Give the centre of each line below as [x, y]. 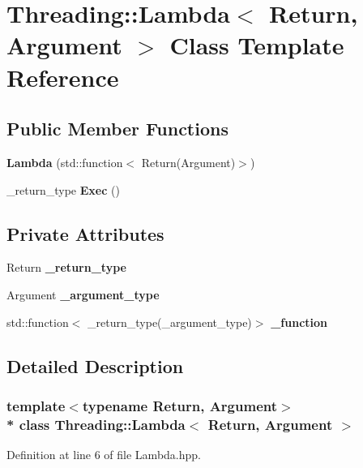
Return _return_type [66, 267]
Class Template [257, 45]
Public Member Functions [117, 129]
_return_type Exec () [63, 189]
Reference [63, 77]
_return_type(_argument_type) [170, 322]
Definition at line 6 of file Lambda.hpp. [104, 455]
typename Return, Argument [180, 405]
